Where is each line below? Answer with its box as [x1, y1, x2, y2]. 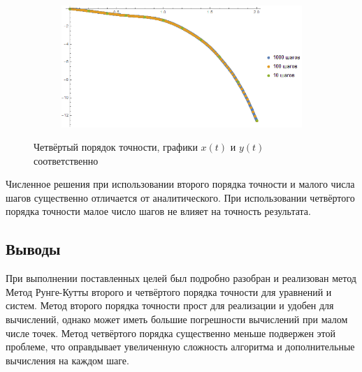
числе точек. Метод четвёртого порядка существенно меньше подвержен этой [6, 325, 336, 340]
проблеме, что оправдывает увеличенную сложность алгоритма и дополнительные [6, 339, 355, 354]
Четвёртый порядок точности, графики [34, 140, 198, 154]
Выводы [6, 238, 61, 260]
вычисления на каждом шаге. [6, 352, 129, 367]
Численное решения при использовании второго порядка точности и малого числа [6, 177, 355, 191]
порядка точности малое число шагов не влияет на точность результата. [6, 204, 311, 218]
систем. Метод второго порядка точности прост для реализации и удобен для [6, 298, 334, 313]
